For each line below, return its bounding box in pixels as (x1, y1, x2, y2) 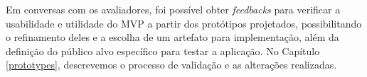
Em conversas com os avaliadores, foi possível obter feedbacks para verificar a (6, 2, 341, 16)
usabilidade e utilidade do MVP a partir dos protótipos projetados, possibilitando (6, 16, 362, 30)
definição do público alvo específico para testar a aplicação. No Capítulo (6, 43, 320, 58)
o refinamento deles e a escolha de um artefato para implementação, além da (6, 30, 339, 45)
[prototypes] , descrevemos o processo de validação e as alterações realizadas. (6, 57, 337, 72)
